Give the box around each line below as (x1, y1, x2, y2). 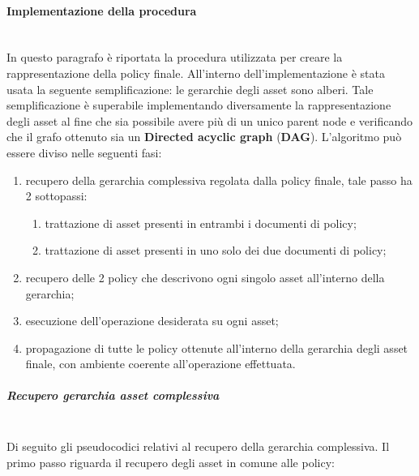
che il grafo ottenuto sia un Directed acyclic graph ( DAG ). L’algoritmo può (6, 128, 402, 145)
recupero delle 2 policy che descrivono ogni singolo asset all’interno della (25, 268, 385, 285)
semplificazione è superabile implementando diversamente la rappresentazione (6, 96, 391, 114)
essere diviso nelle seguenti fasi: (6, 144, 162, 161)
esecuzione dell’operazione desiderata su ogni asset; (25, 312, 279, 329)
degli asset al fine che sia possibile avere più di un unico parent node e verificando (6, 112, 413, 129)
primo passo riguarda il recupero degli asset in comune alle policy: (6, 453, 335, 470)
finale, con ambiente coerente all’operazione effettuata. (25, 355, 296, 372)
